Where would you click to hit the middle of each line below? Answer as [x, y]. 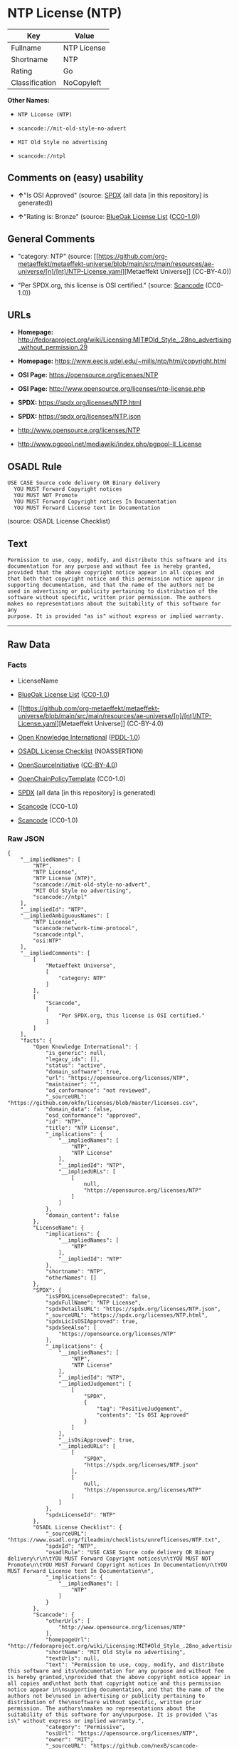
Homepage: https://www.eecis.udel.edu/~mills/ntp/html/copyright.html [122, 361]
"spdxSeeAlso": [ [71, 1327]
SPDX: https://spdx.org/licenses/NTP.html [79, 403]
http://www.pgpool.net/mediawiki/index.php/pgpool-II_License [110, 444]
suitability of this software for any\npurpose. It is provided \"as [113, 1714]
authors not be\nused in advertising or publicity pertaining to [106, 1696]
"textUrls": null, [73, 1658]
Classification [34, 82]
